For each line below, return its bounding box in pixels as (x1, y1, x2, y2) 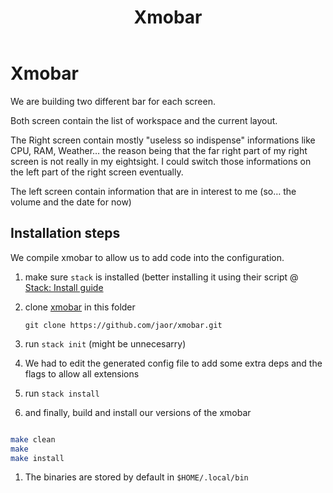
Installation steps (10, 225, 121, 242)
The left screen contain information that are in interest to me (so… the (10, 185, 297, 197)
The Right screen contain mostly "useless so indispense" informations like (10, 134, 316, 146)
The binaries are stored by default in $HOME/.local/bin (24, 471, 249, 483)
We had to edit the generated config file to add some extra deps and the (24, 357, 323, 369)
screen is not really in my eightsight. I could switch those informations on (10, 155, 312, 167)
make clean (10, 434, 56, 445)
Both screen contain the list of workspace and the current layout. (10, 114, 278, 126)
